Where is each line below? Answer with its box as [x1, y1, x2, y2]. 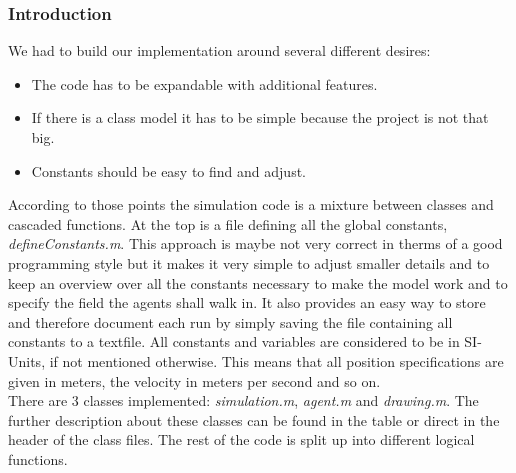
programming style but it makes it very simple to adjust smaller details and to [8, 252, 490, 273]
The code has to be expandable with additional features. [31, 73, 378, 94]
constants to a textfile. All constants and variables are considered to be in [8, 331, 460, 352]
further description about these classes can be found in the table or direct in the [8, 409, 500, 430]
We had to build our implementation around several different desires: [8, 40, 431, 61]
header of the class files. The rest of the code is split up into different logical [8, 429, 475, 450]
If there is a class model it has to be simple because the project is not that [31, 107, 489, 128]
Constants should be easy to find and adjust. [31, 160, 306, 181]
